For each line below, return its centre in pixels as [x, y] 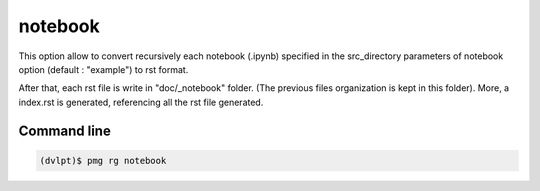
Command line [65, 130]
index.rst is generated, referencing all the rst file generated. [141, 102]
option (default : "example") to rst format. [103, 69]
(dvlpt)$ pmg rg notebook [103, 160]
